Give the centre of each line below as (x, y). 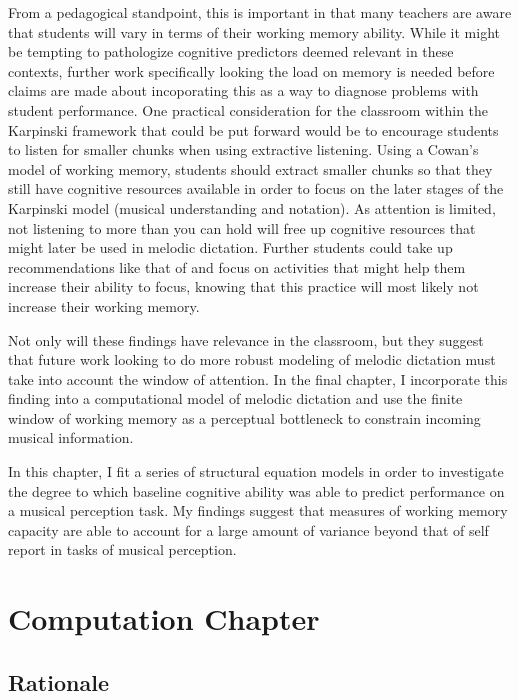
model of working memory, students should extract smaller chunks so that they (250, 168)
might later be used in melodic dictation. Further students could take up (230, 247)
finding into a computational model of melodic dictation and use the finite (235, 398)
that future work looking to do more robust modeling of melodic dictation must (252, 359)
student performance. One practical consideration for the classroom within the (248, 109)
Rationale (58, 681)
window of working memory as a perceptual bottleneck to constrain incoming (244, 417)
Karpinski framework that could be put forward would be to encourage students (253, 129)
